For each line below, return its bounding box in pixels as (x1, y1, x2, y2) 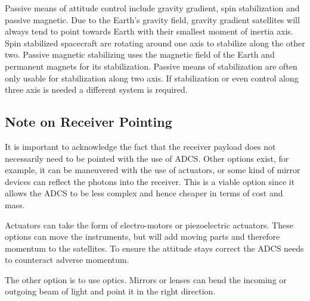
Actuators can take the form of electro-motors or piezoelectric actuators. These (5, 218, 293, 231)
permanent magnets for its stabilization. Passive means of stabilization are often (5, 59, 297, 72)
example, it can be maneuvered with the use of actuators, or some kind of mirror (5, 164, 300, 176)
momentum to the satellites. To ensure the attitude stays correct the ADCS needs (5, 242, 304, 254)
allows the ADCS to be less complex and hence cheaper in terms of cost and (5, 187, 283, 199)
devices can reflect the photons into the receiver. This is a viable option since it (5, 175, 295, 187)
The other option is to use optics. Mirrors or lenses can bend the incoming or (5, 273, 287, 286)
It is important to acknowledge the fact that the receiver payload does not (5, 140, 276, 152)
